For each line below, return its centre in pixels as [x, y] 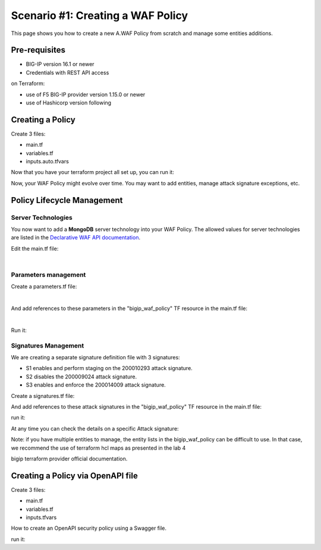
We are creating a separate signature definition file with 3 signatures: [96, 358]
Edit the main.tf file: [35, 248]
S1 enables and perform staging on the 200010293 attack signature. [109, 368]
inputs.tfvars [41, 517]
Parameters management [48, 274]
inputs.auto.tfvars [48, 162]
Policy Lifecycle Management [67, 200]
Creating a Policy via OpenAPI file [74, 475]
